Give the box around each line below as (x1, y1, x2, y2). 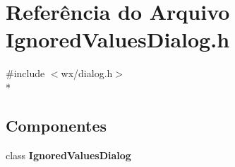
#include (6, 66, 45, 81)
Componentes (6, 114, 107, 136)
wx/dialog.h (61, 66, 113, 81)
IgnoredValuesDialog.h (6, 25, 230, 54)
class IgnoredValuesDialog (6, 147, 131, 162)
